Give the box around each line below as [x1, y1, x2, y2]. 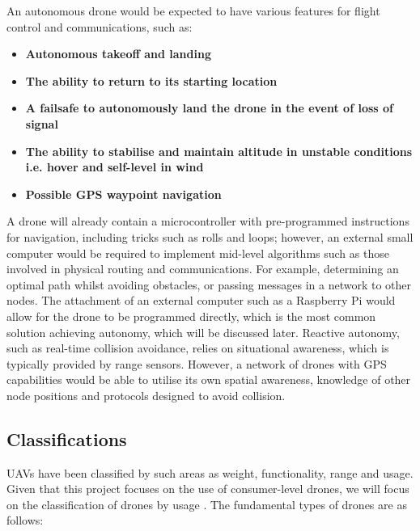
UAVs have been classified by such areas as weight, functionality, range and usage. [6, 464, 414, 481]
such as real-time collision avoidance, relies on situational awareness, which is [6, 339, 389, 356]
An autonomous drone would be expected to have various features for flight [6, 2, 380, 19]
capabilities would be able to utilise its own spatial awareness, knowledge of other [6, 371, 411, 388]
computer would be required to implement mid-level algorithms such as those [6, 244, 389, 261]
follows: [6, 512, 44, 529]
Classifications [6, 426, 127, 451]
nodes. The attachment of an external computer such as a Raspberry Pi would [6, 292, 396, 309]
